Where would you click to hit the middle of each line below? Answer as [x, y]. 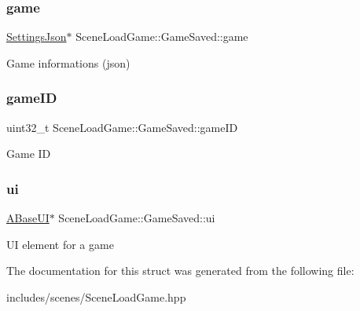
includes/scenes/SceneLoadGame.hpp [96, 296]
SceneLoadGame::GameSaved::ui [137, 218]
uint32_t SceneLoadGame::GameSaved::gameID [122, 127]
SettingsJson [37, 37]
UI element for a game [60, 244]
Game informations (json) [68, 62]
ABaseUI [28, 218]
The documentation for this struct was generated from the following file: [180, 271]
